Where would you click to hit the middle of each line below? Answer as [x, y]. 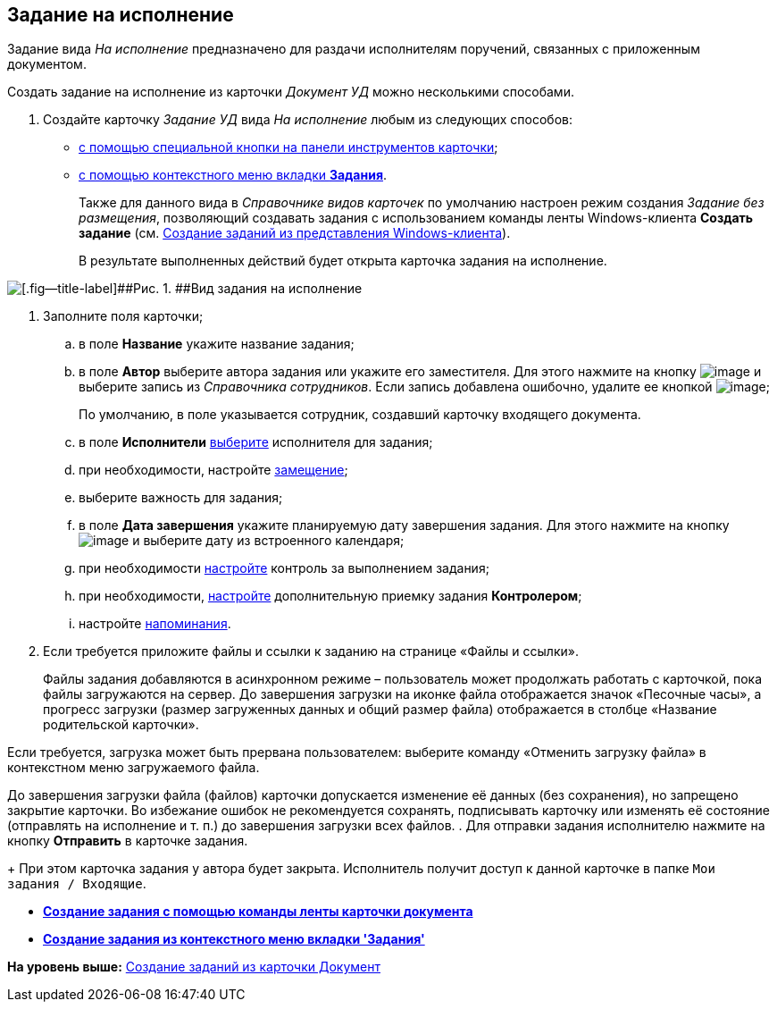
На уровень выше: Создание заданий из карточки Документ [194, 967]
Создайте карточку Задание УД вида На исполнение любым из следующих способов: [308, 120]
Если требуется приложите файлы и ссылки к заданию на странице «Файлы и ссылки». [311, 652]
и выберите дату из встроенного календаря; [268, 541]
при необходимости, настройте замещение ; [213, 470]
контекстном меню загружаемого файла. [134, 768]
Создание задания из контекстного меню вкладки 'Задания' [234, 939]
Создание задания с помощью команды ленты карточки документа [258, 912]
